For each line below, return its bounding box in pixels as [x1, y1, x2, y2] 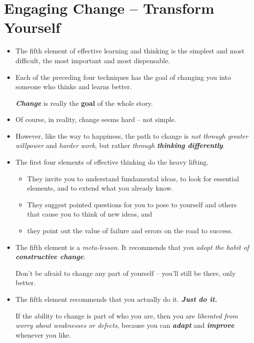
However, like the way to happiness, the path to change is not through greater [15, 130, 248, 141]
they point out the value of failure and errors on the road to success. [27, 225, 233, 236]
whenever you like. [15, 329, 71, 340]
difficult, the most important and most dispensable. [15, 55, 170, 65]
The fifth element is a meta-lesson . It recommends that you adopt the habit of [15, 242, 249, 252]
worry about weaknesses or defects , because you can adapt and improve [15, 320, 234, 330]
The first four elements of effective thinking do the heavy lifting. [15, 157, 209, 167]
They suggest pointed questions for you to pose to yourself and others [27, 199, 237, 209]
